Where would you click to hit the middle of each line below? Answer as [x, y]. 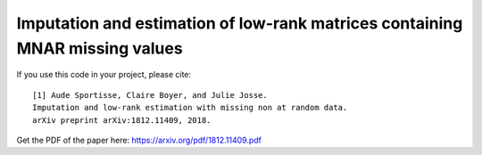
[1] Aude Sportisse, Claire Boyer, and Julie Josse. [150, 95]
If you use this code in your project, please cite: [104, 75]
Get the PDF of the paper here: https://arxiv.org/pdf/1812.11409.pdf [139, 140]
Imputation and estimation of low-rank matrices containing [240, 23]
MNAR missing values [100, 48]
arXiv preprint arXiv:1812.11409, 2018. [122, 120]
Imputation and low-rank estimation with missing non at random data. [190, 108]
